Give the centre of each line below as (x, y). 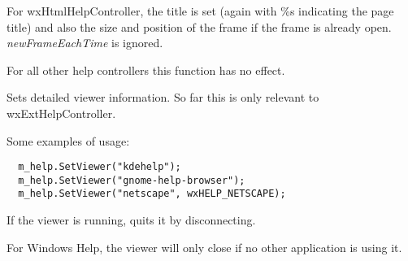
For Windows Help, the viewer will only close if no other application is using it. (204, 247)
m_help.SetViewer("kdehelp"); (100, 167)
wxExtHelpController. (61, 113)
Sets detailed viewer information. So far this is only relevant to (163, 97)
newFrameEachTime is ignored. (85, 43)
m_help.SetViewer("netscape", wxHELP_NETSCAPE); (152, 194)
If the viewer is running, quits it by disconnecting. (131, 220)
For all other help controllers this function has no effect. (146, 70)
